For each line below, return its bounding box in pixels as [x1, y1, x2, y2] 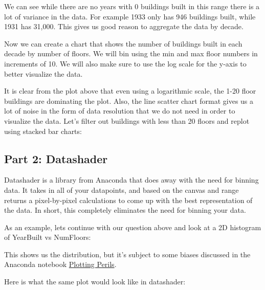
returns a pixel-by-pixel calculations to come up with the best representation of [4, 194, 253, 205]
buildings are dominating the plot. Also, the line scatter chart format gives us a [4, 95, 254, 106]
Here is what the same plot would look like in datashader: [4, 276, 186, 287]
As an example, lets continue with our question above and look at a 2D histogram [4, 221, 261, 232]
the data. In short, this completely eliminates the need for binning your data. [4, 205, 246, 215]
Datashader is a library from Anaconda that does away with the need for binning [4, 174, 259, 185]
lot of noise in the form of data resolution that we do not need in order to [4, 105, 235, 116]
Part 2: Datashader [4, 150, 108, 166]
